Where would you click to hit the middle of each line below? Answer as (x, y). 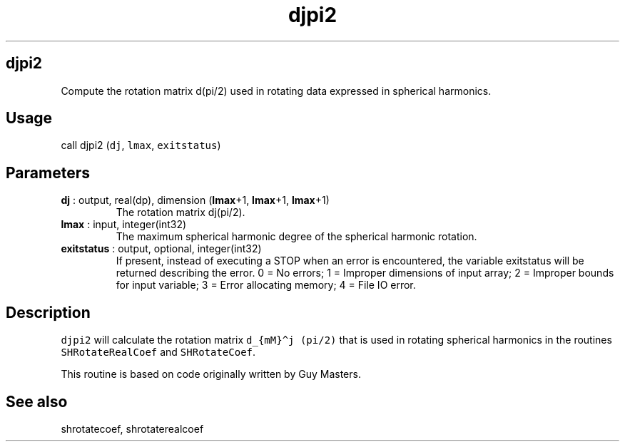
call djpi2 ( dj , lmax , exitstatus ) (141, 145)
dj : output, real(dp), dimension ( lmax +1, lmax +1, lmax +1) (195, 200)
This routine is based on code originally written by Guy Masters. (211, 374)
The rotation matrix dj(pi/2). (181, 212)
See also (37, 401)
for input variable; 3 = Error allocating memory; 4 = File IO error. (266, 285)
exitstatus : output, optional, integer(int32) (161, 249)
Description (48, 312)
